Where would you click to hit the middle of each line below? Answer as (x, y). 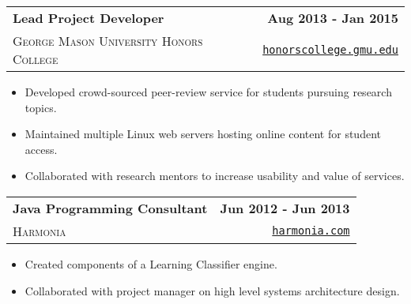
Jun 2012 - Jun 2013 (285, 208)
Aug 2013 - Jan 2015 (333, 18)
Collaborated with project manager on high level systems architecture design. (212, 290)
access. (41, 149)
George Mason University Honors (108, 41)
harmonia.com (311, 231)
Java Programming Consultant (110, 208)
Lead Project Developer (89, 18)
